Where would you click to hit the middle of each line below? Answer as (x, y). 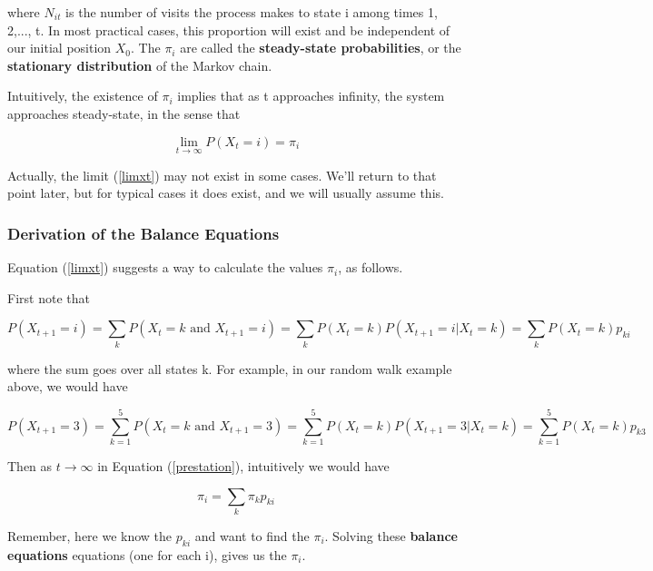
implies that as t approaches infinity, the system (311, 96)
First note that (49, 297)
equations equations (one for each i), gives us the (147, 554)
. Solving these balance (391, 535)
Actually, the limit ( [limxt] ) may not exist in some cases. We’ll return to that (222, 175)
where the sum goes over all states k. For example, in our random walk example (230, 368)
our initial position (59, 48)
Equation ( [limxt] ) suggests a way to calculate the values (165, 267)
